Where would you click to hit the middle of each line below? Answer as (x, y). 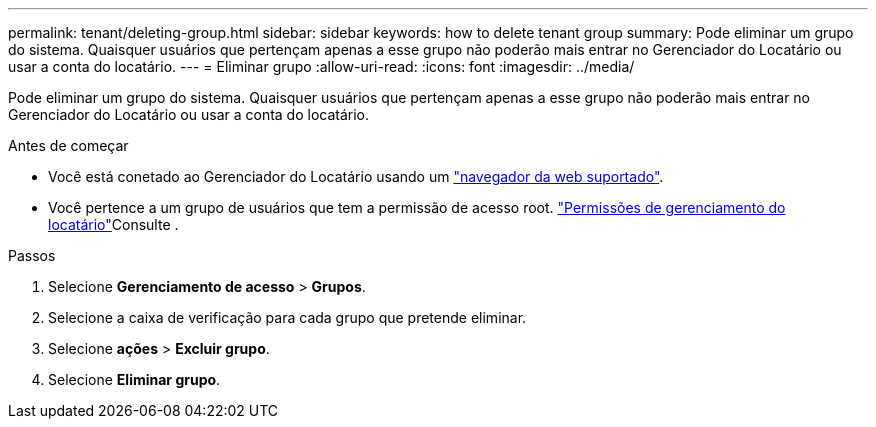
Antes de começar (68, 145)
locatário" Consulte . (113, 224)
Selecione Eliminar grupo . (134, 379)
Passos (32, 255)
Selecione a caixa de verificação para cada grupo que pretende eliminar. (287, 317)
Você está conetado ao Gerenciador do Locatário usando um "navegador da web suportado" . (356, 176)
